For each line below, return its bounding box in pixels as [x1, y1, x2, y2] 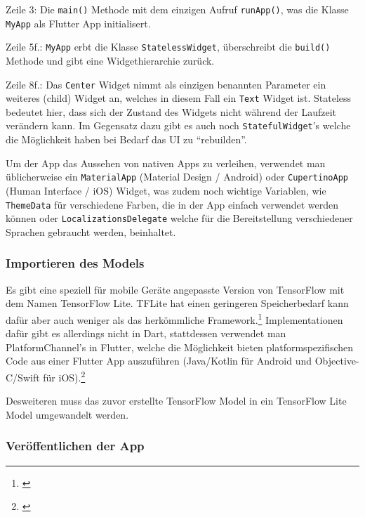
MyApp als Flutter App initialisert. [6, 15, 151, 30]
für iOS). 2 [43, 367, 86, 384]
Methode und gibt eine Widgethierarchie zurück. [6, 53, 215, 67]
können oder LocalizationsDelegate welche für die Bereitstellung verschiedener [6, 211, 353, 225]
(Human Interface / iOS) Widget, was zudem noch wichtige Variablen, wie [6, 183, 326, 197]
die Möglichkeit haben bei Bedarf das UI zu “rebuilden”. [6, 132, 247, 147]
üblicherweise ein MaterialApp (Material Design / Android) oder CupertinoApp [6, 169, 348, 184]
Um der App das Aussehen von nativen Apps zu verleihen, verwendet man [6, 155, 326, 170]
